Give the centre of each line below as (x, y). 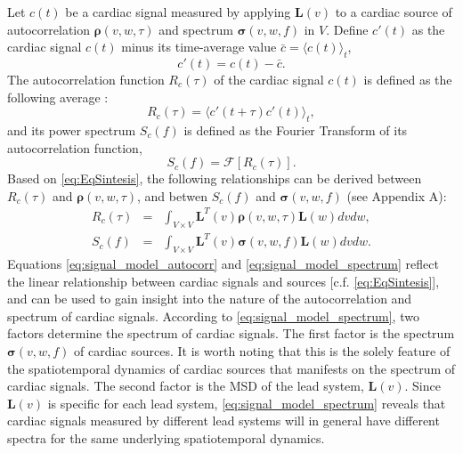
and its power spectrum (72, 129)
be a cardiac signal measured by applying (178, 12)
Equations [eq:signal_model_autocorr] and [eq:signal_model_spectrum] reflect (223, 263)
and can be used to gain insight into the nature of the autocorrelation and (210, 299)
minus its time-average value (199, 47)
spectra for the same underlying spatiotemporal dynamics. (166, 437)
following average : (58, 97)
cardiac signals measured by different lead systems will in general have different (223, 421)
